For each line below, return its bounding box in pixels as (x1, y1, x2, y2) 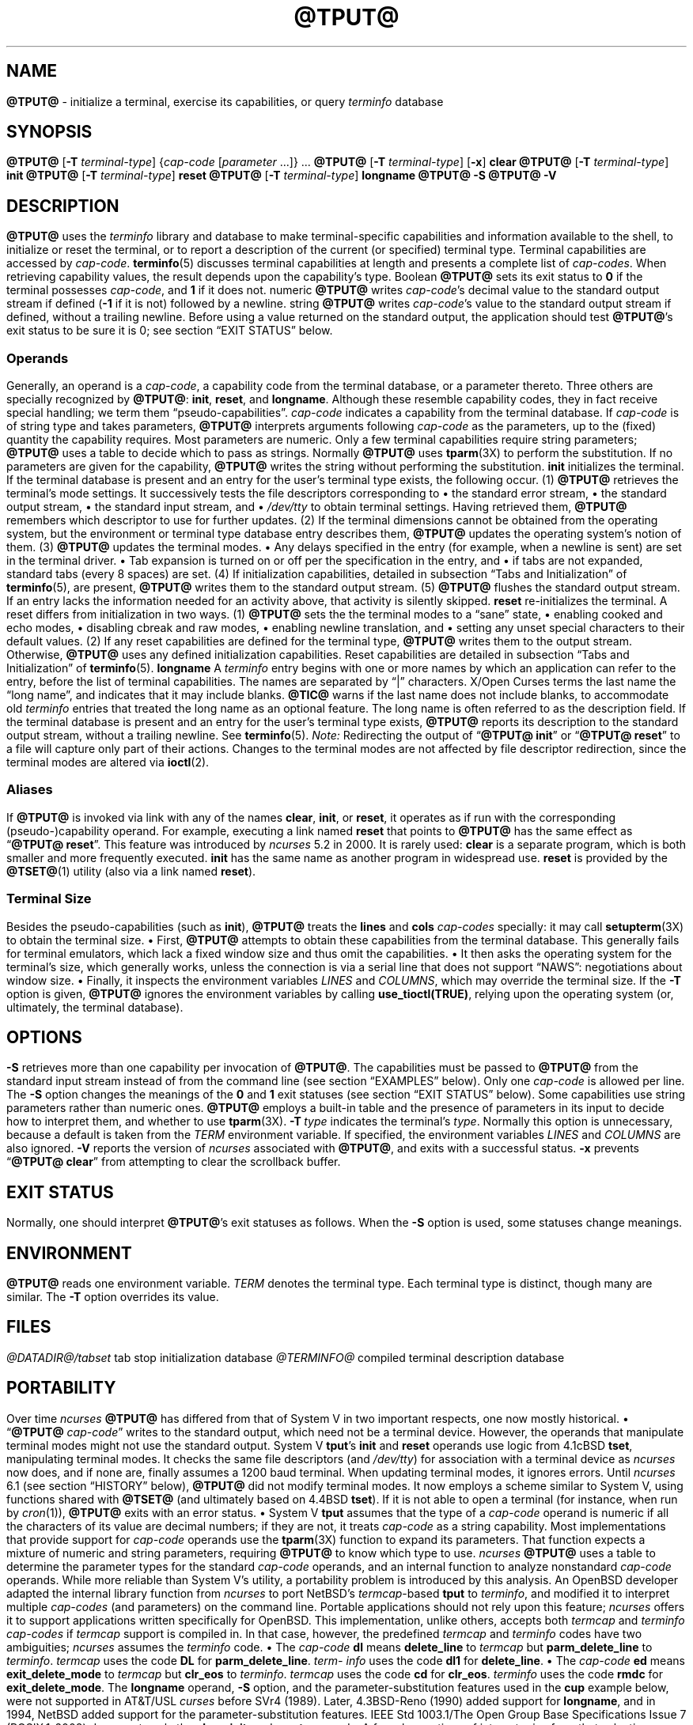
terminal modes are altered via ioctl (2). (6, 755, 210, 770)
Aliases (6, 781, 53, 798)
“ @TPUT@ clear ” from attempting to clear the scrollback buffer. (6, 1155, 341, 1169)
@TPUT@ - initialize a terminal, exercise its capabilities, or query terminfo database (6, 94, 444, 108)
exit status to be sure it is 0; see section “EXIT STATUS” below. (6, 323, 333, 338)
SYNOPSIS (6, 122, 93, 142)
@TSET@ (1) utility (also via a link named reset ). (6, 864, 256, 878)
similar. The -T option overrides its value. (6, 1290, 219, 1304)
